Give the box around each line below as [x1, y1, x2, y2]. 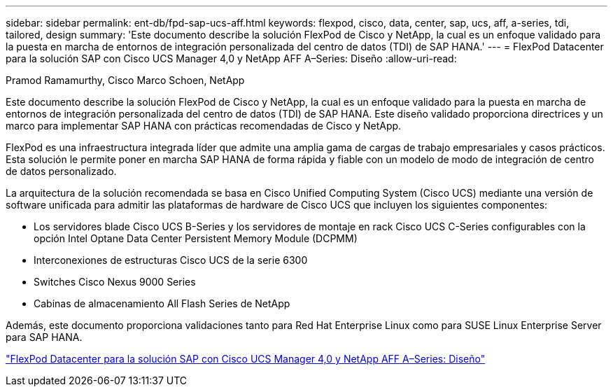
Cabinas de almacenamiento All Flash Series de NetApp [34, 297, 290, 309]
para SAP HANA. [6, 331, 83, 343]
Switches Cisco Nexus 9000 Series [34, 276, 196, 288]
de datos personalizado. [6, 165, 117, 177]
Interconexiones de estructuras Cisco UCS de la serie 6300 [34, 254, 308, 266]
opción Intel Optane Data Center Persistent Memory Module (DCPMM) [34, 232, 358, 244]
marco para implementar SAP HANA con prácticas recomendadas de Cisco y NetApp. [6, 120, 402, 132]
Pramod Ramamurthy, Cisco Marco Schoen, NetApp [6, 74, 245, 86]
